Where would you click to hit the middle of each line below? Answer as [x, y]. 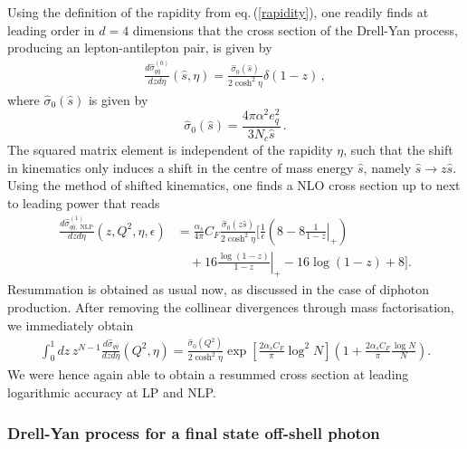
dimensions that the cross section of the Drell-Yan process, [295, 29]
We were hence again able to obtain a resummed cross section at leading [208, 374]
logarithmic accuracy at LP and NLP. [112, 392]
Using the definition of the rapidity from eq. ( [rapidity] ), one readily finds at [218, 12]
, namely [387, 167]
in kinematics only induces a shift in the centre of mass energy [181, 167]
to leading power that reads [84, 203]
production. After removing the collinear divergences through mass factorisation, [231, 307]
